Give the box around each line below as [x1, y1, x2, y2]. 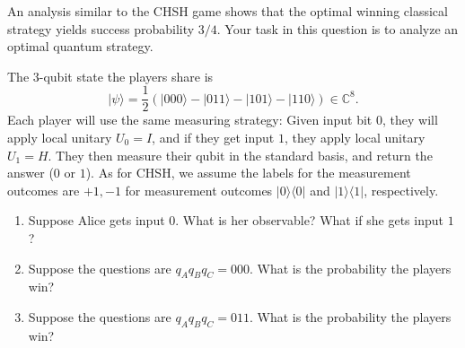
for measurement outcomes [125, 180, 273, 199]
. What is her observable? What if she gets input [175, 211, 443, 230]
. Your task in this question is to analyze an [216, 19, 459, 38]
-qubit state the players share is [39, 66, 214, 85]
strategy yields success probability [7, 19, 195, 38]
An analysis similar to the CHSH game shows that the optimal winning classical [7, 2, 448, 20]
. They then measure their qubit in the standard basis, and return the [48, 145, 433, 164]
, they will [382, 110, 438, 129]
